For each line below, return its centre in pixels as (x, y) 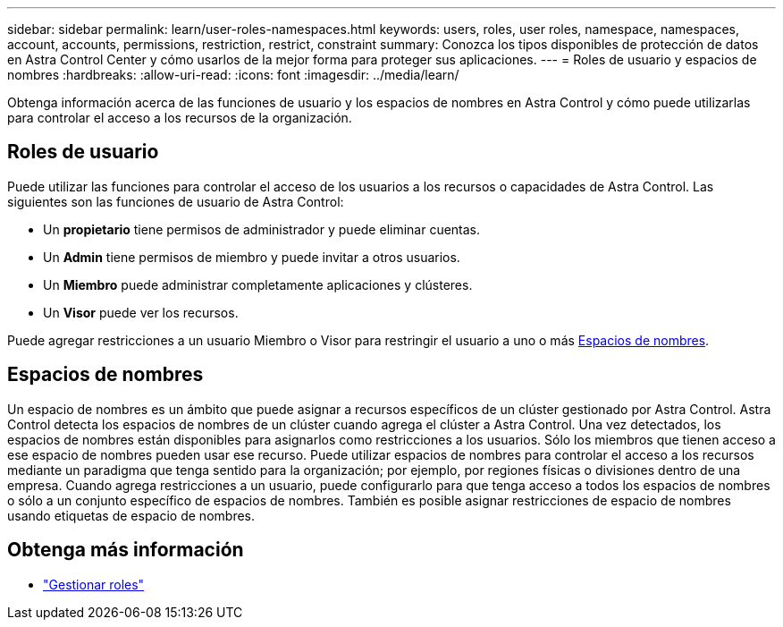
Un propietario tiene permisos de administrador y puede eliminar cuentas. (262, 229)
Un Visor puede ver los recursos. (141, 312)
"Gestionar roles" (94, 584)
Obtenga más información (126, 550)
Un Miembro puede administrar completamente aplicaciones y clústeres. (258, 284)
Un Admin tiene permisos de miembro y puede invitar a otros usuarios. (252, 257)
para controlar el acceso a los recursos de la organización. (180, 118)
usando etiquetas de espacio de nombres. (131, 515)
